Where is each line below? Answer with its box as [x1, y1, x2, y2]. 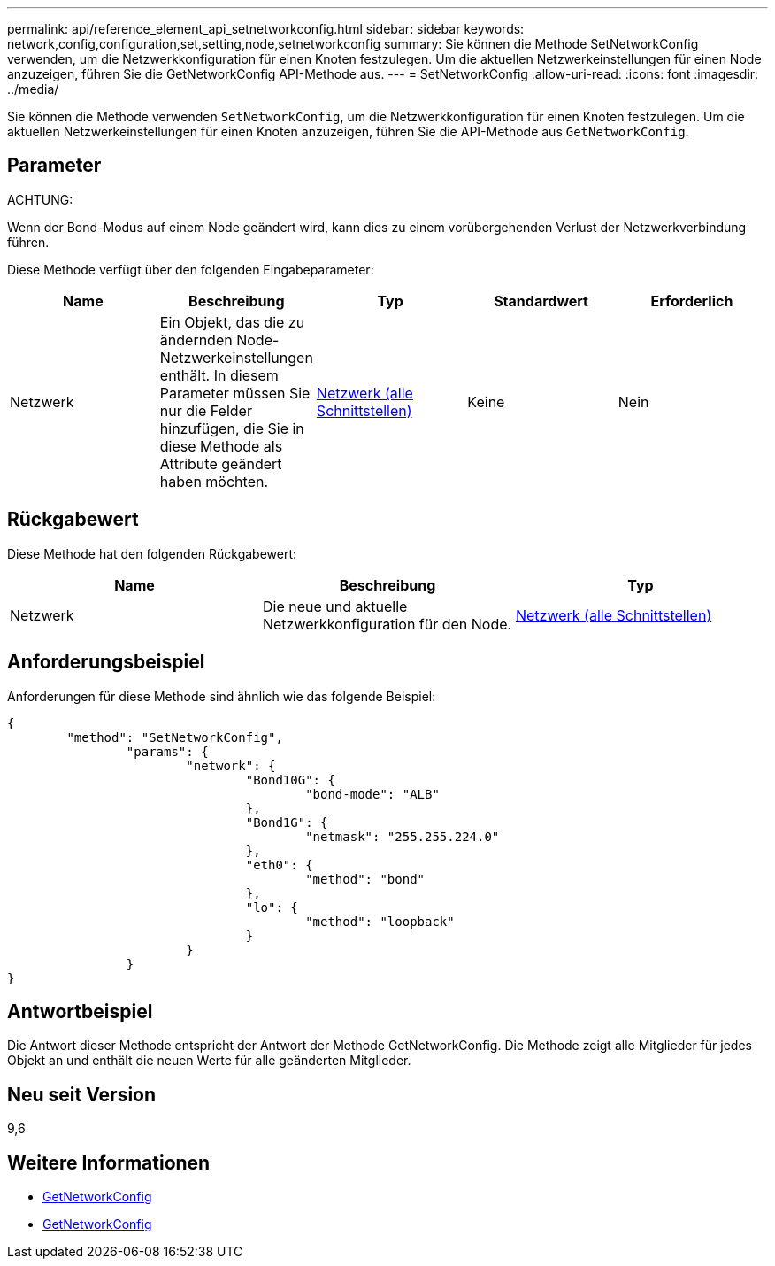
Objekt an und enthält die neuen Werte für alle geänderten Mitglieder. [7, 1053, 411, 1069]
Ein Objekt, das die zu [159, 313, 305, 331]
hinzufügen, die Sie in [159, 419, 304, 437]
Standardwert [494, 291, 588, 310]
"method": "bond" [305, 871, 426, 886]
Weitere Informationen [7, 1151, 211, 1174]
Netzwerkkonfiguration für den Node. [262, 614, 512, 633]
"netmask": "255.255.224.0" [305, 829, 500, 844]
